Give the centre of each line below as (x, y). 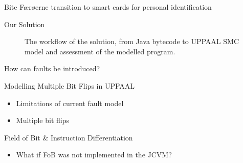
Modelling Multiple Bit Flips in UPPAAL (70, 85)
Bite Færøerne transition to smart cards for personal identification (108, 7)
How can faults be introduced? (52, 68)
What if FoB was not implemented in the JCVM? (94, 155)
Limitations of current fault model (70, 103)
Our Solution (25, 24)
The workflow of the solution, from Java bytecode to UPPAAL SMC (132, 41)
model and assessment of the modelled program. (100, 51)
